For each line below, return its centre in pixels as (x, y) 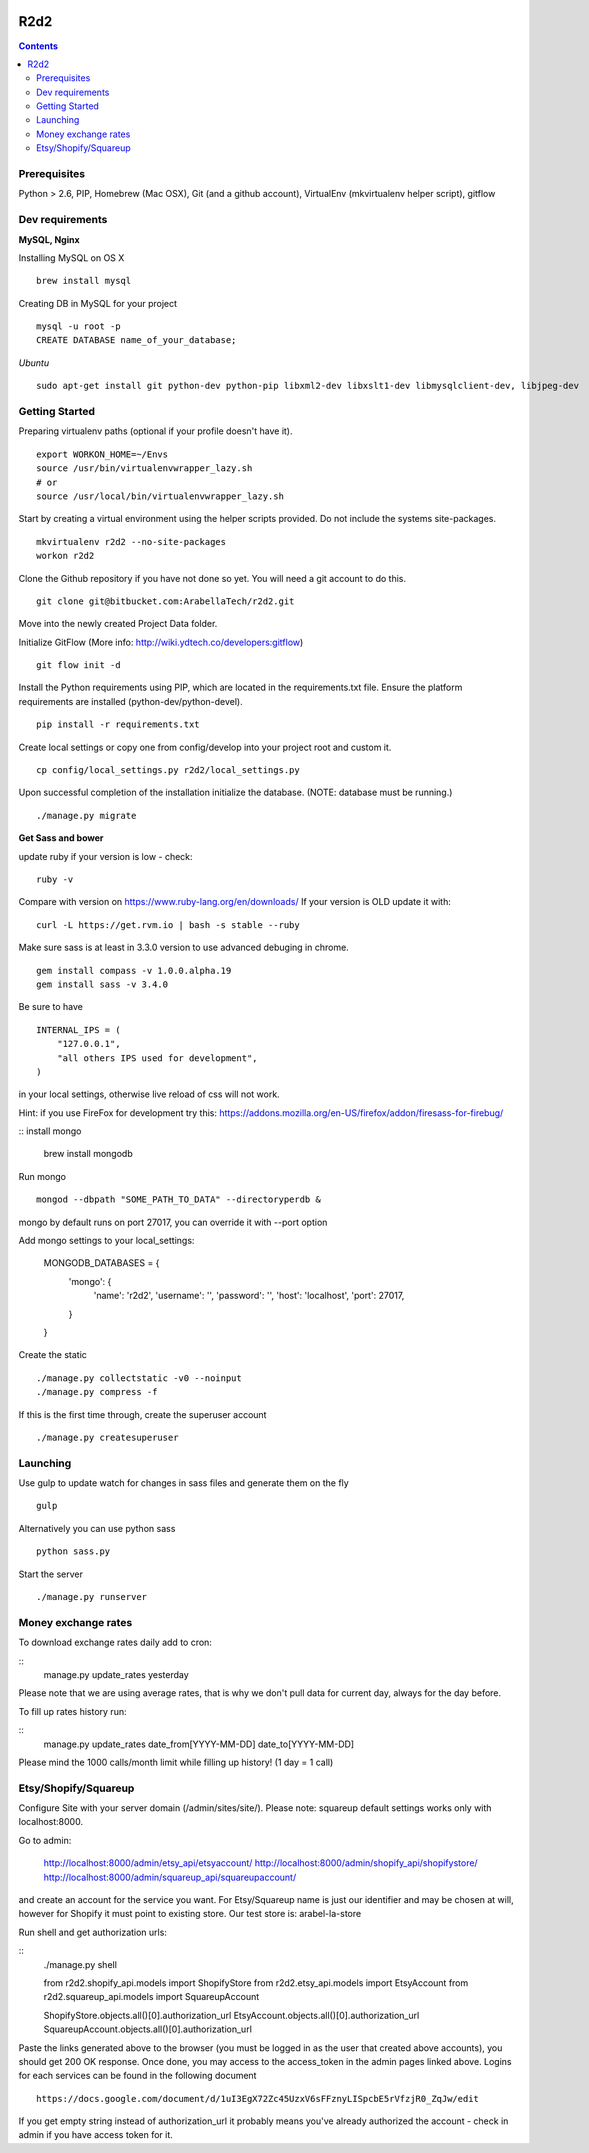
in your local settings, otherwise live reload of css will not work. (149, 1094)
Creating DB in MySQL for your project (98, 303)
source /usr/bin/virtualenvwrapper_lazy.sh (144, 468)
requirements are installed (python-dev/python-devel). (131, 701)
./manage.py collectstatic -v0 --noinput (139, 1378)
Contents (38, 46)
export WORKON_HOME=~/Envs (102, 454)
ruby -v (55, 879)
